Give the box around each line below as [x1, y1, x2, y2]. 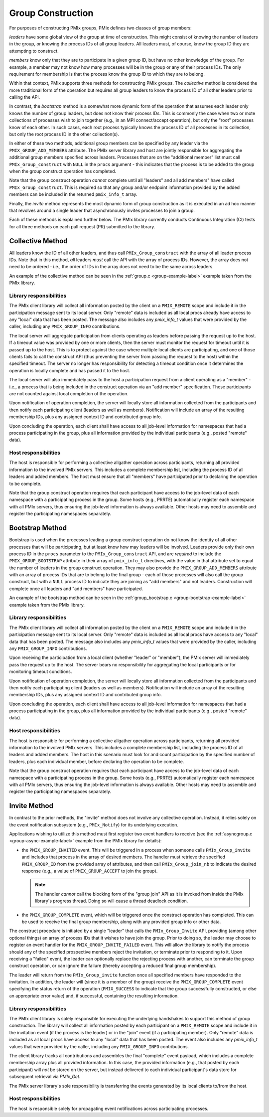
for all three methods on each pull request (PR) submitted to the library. [9, 223, 155, 229]
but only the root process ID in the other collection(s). [9, 131, 120, 137]
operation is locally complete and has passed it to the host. [9, 367, 131, 373]
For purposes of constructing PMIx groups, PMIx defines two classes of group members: [9, 25, 192, 31]
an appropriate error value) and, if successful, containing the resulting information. [9, 992, 179, 999]
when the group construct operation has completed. [9, 168, 117, 174]
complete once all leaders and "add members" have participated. [9, 586, 143, 592]
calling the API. [9, 94, 40, 100]
